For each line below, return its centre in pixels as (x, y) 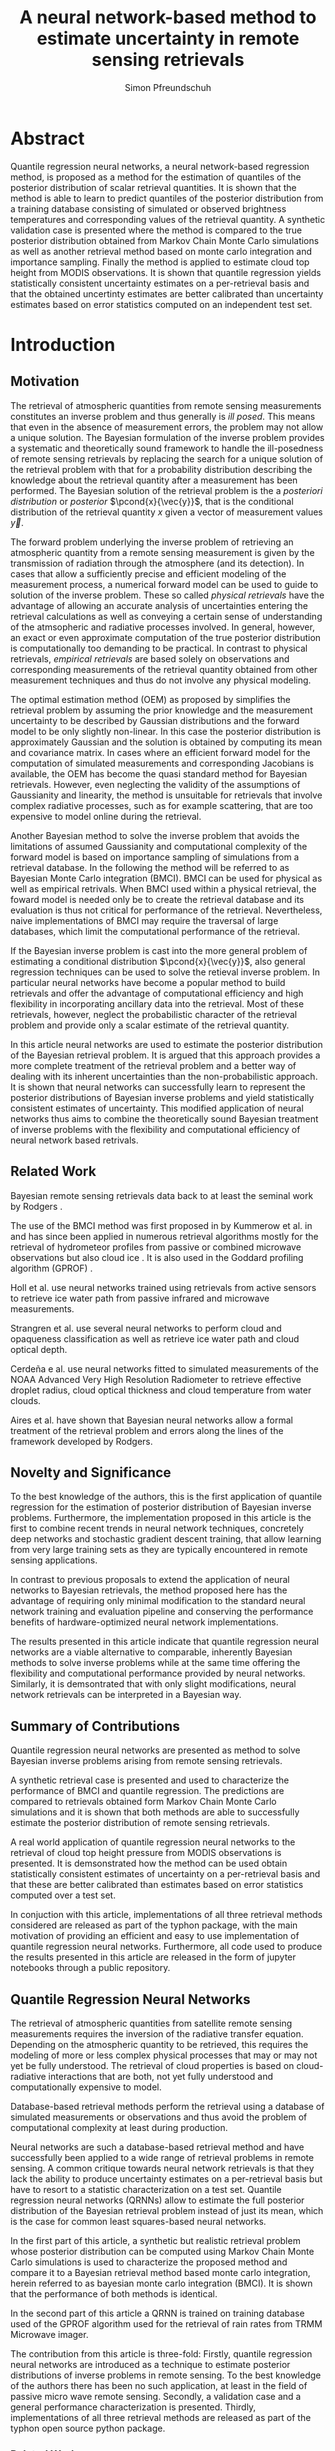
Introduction (63, 344)
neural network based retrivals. (74, 1140)
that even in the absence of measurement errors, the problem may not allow (167, 427)
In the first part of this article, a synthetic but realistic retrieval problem (155, 2240)
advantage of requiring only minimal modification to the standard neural (158, 1601)
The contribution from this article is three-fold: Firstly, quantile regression (161, 2353)
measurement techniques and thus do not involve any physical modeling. (161, 680)
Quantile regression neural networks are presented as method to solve (155, 1750)
